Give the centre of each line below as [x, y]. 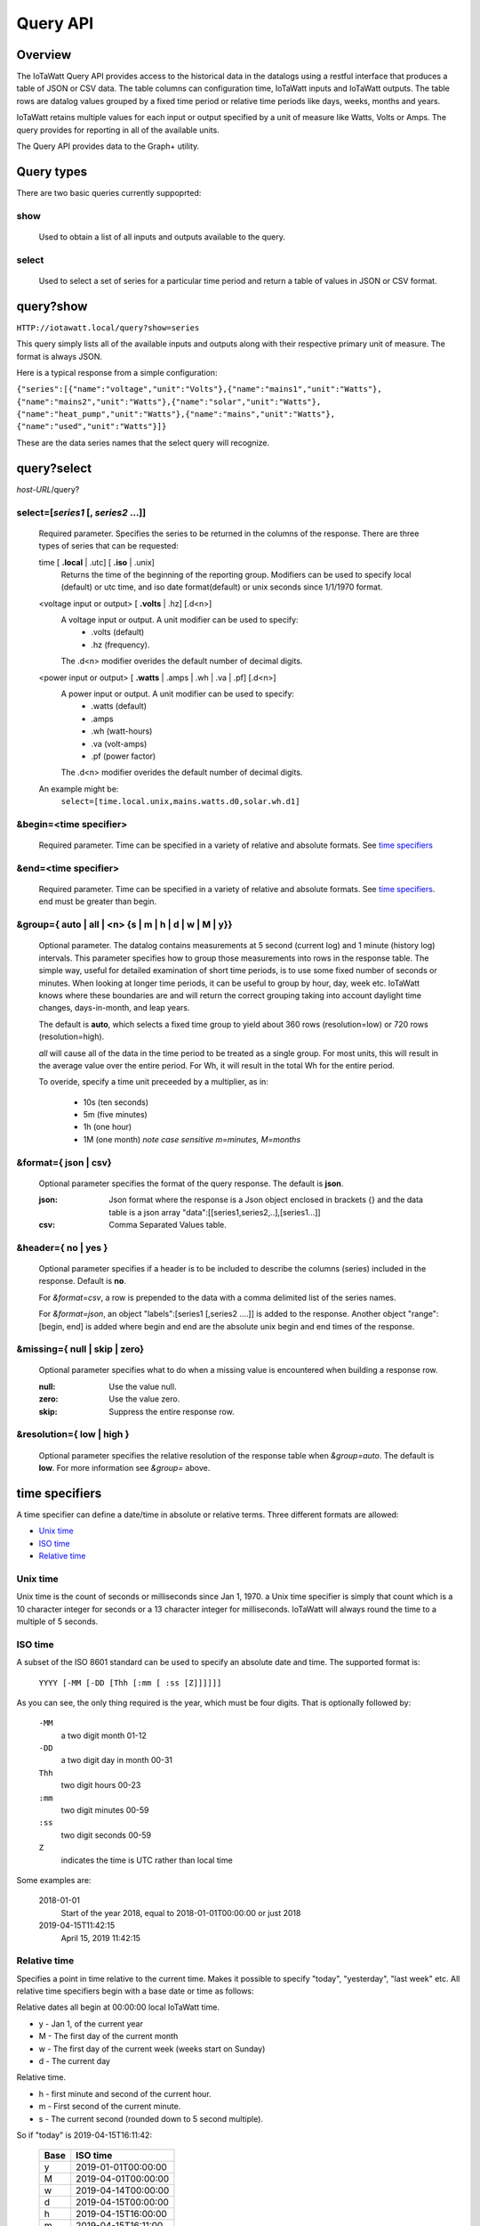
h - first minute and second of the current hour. [125, 2093]
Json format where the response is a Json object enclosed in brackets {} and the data [266, 1200]
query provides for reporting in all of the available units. [118, 130]
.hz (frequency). [120, 645]
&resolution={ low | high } [73, 1434]
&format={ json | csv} [64, 1162]
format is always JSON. [59, 356]
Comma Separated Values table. [168, 1224]
